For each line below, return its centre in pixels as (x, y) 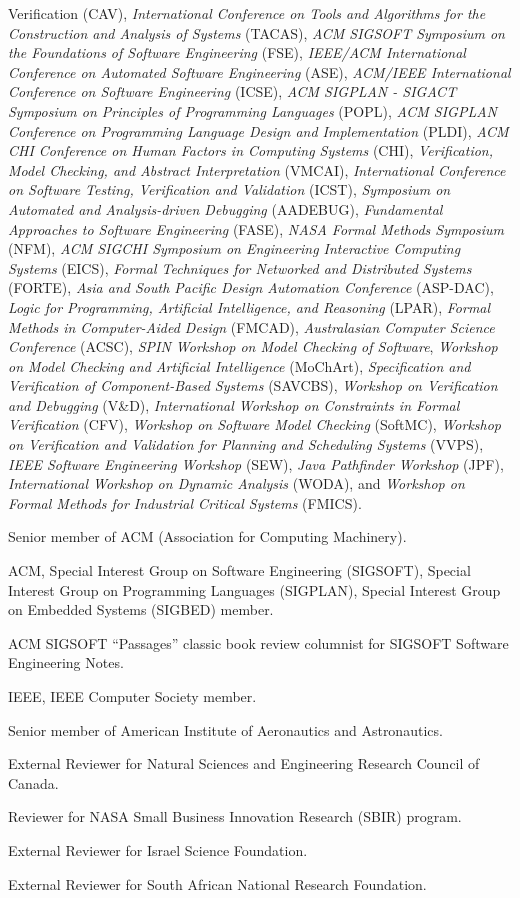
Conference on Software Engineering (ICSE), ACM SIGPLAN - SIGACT (232, 91)
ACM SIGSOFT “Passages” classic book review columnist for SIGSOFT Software (258, 642)
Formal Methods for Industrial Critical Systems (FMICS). (185, 502)
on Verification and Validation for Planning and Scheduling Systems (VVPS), (246, 444)
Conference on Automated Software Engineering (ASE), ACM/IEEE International (259, 71)
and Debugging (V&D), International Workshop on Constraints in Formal (234, 404)
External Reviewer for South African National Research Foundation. (217, 883)
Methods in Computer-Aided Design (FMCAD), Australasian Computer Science (251, 326)
